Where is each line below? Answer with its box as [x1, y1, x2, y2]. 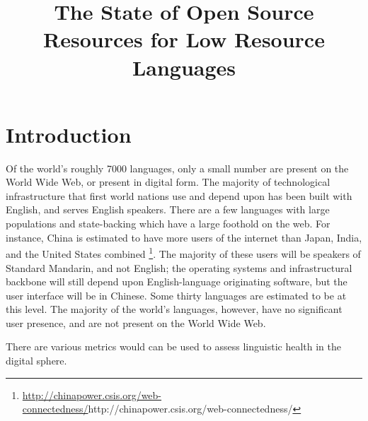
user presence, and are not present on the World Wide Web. [6, 315, 266, 330]
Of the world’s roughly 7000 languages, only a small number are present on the [6, 160, 349, 175]
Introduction [6, 119, 132, 148]
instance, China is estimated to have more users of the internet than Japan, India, [6, 230, 362, 244]
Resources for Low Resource [43, 25, 325, 54]
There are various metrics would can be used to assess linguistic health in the [6, 339, 341, 354]
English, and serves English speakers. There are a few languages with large [6, 202, 330, 217]
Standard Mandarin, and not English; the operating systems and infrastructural [6, 260, 352, 275]
